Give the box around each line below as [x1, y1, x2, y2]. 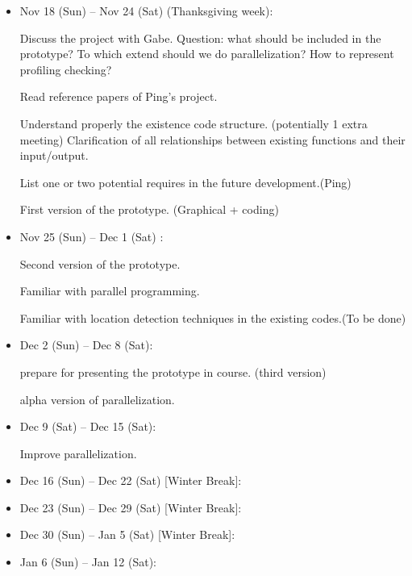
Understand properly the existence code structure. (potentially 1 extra [19, 115, 368, 131]
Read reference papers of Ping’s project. [19, 88, 218, 105]
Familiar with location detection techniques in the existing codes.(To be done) [19, 309, 406, 326]
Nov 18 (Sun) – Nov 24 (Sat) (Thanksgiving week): [19, 2, 273, 19]
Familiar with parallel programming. [19, 282, 200, 299]
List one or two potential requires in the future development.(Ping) [19, 173, 352, 190]
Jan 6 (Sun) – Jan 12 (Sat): [19, 553, 156, 570]
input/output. [19, 147, 89, 164]
